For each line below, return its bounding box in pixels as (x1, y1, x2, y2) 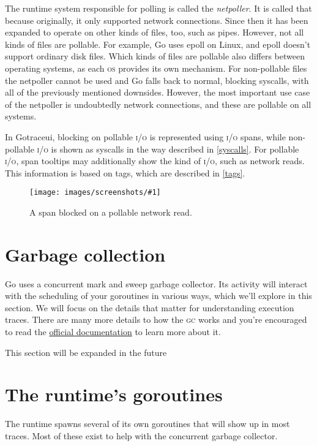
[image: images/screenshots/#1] (29, 188, 161, 197)
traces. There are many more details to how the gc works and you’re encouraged (5, 313, 307, 326)
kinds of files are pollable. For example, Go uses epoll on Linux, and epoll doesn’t (5, 37, 311, 50)
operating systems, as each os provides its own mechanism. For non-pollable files (5, 61, 307, 74)
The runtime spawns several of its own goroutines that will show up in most (5, 417, 290, 430)
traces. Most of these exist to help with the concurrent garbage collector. (5, 429, 278, 442)
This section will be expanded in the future (5, 346, 167, 358)
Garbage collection (5, 241, 166, 266)
